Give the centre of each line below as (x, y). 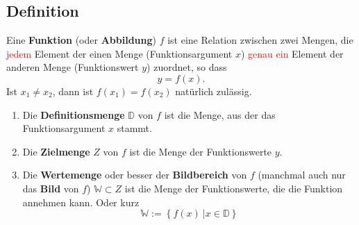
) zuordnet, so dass (187, 67)
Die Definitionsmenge (74, 114)
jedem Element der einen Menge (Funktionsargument (119, 53)
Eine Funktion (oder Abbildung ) (81, 40)
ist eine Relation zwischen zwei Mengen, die (260, 40)
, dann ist (73, 91)
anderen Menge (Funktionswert (73, 67)
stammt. (134, 128)
